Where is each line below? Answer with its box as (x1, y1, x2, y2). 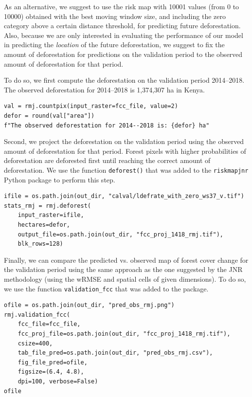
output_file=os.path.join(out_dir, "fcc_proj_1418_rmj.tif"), (18, 231, 224, 238)
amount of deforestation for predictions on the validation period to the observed (4, 49, 243, 59)
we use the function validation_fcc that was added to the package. (4, 283, 209, 293)
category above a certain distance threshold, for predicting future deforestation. (4, 20, 241, 31)
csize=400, (18, 340, 53, 347)
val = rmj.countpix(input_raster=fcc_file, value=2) (4, 103, 178, 110)
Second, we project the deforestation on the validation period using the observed (4, 136, 244, 146)
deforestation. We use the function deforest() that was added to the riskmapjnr (4, 164, 249, 175)
